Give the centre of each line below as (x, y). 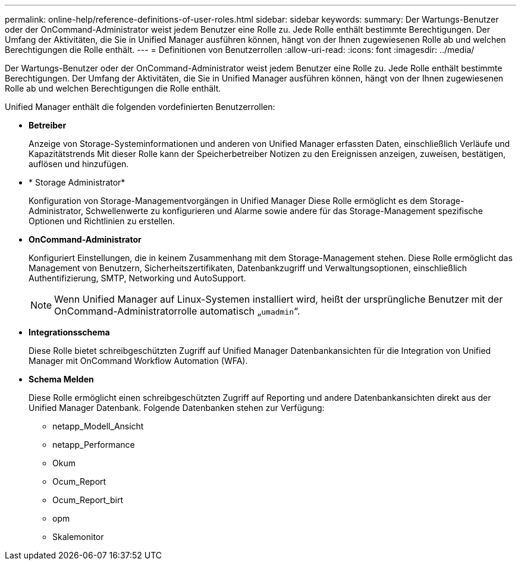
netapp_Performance (94, 445)
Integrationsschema (69, 332)
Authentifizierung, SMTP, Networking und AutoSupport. (137, 278)
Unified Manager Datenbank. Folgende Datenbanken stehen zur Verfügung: (177, 408)
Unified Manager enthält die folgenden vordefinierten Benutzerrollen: (140, 107)
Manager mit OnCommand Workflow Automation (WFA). (138, 361)
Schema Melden (61, 379)
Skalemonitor (78, 537)
